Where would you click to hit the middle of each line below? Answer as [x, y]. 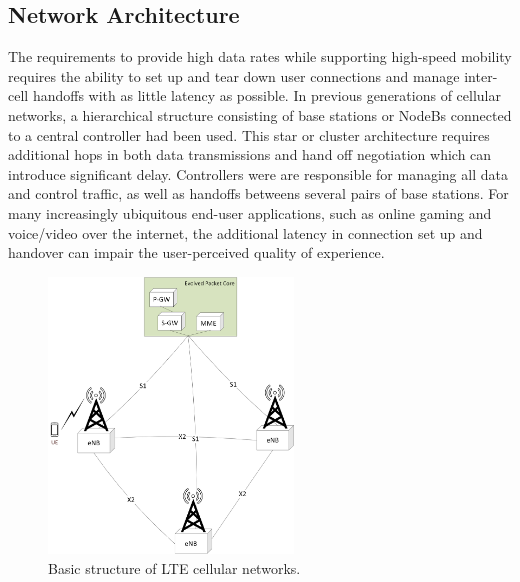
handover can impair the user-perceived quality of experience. [196, 252]
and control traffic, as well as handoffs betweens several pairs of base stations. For [258, 193]
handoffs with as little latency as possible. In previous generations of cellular [266, 95]
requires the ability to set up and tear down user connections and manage [234, 75]
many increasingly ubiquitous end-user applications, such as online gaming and [250, 212]
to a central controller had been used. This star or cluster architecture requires [249, 134]
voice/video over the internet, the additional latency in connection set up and [245, 232]
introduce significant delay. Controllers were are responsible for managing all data [258, 173]
